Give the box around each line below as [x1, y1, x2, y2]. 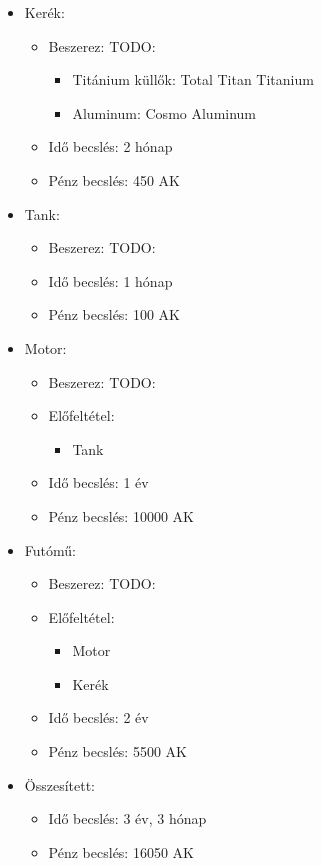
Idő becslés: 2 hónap [48, 136, 173, 157]
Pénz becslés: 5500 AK [48, 741, 187, 762]
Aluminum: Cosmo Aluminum [72, 102, 257, 123]
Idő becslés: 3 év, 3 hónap [48, 808, 207, 829]
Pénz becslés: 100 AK [48, 304, 180, 325]
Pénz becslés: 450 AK [48, 169, 180, 190]
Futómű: [24, 539, 76, 560]
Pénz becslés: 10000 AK [48, 505, 194, 526]
